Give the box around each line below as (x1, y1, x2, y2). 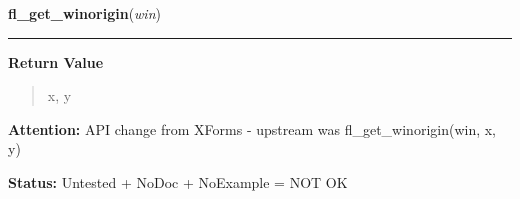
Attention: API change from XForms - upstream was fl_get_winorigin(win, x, (8, 118, 497, 139)
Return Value (8, 51, 104, 72)
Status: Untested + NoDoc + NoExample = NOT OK (8, 171, 348, 192)
